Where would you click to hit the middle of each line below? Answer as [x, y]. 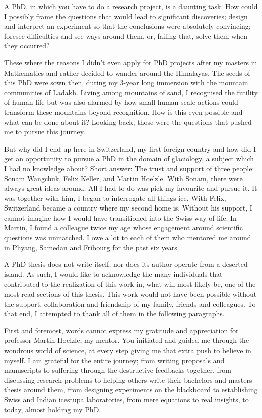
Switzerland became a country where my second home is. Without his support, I [128, 208]
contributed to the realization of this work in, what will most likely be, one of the [130, 284]
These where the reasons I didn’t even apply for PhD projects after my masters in [131, 62]
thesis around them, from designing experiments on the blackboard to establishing [131, 390]
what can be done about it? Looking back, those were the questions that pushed [128, 122]
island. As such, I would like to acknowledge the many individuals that [113, 274]
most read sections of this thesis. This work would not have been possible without [130, 294]
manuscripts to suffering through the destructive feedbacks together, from [118, 370]
